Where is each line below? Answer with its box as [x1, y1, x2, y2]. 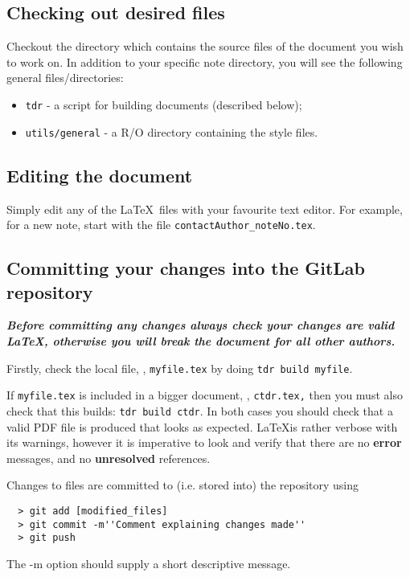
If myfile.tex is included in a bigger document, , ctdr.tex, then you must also [6, 387, 403, 403]
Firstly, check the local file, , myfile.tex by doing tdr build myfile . [6, 359, 353, 376]
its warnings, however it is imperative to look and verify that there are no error [6, 434, 402, 451]
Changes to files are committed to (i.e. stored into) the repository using [6, 477, 359, 493]
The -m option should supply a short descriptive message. [6, 554, 291, 571]
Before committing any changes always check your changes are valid [6, 317, 395, 334]
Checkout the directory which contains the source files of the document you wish [6, 38, 404, 55]
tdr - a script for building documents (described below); [25, 96, 302, 113]
